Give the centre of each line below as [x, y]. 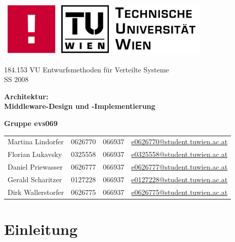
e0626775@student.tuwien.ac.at [180, 192]
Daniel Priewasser [35, 167]
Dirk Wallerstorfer [36, 192]
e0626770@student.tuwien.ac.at [180, 142]
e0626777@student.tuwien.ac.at [180, 167]
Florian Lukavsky [35, 154]
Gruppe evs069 [31, 123]
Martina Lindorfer [36, 142]
